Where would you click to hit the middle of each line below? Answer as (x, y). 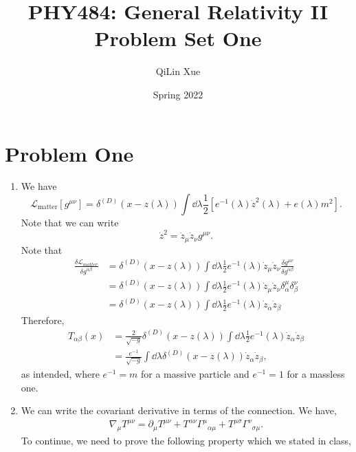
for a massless (316, 374)
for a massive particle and (195, 374)
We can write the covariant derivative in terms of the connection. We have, (179, 410)
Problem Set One (178, 38)
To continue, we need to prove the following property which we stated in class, (186, 441)
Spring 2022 (178, 94)
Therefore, (43, 320)
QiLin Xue (178, 71)
